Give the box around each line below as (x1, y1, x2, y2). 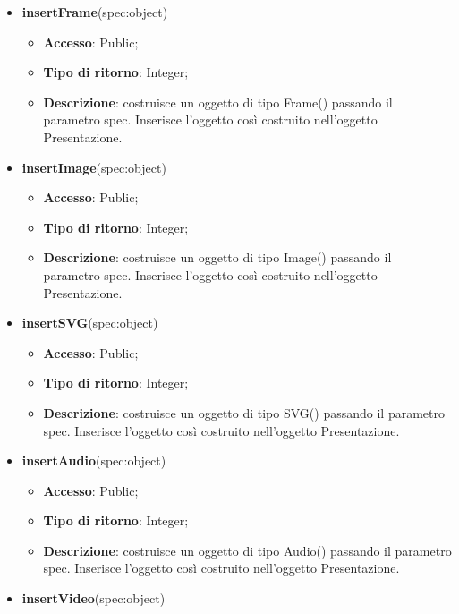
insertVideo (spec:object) (21, 589, 166, 608)
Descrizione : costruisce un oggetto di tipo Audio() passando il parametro (43, 541, 452, 559)
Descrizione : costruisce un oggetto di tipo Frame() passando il (43, 92, 393, 111)
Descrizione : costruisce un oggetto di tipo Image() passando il (43, 248, 392, 267)
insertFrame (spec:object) (21, 3, 168, 21)
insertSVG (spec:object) (21, 313, 158, 332)
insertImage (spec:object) (21, 158, 166, 176)
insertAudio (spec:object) (21, 451, 166, 470)
